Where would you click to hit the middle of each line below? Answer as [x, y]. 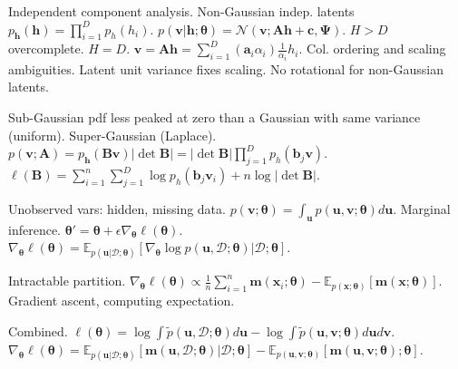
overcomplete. [46, 49]
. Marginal [422, 208]
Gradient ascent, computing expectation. [122, 301]
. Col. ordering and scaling [372, 49]
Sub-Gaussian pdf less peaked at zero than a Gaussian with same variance [214, 117]
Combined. [38, 330]
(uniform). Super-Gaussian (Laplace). [112, 135]
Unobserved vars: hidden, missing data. [117, 208]
